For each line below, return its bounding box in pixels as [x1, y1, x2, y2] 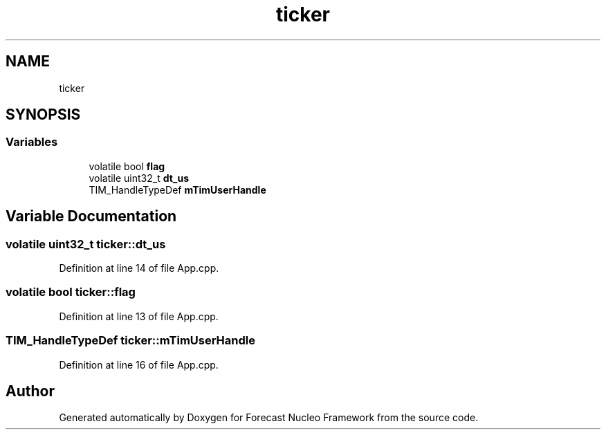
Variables [6, 135, 58, 149]
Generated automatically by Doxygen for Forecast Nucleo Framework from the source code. [59, 411, 479, 424]
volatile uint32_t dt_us [89, 172, 190, 184]
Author [6, 382, 55, 400]
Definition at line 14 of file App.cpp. [59, 262, 219, 275]
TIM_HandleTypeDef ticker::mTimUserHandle [6, 333, 256, 348]
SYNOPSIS [6, 106, 81, 124]
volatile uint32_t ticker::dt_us [6, 237, 166, 251]
